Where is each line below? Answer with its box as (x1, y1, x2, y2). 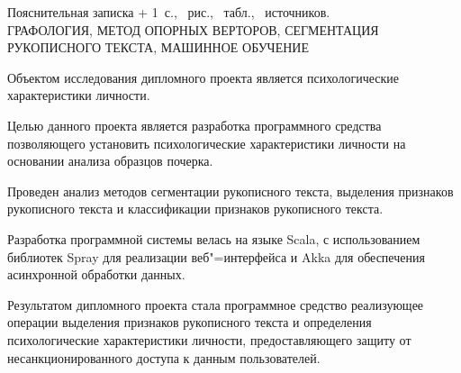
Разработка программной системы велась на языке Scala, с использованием (7, 229, 420, 248)
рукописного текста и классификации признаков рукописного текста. (7, 199, 384, 218)
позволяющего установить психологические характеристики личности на (7, 133, 406, 152)
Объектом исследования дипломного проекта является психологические (7, 68, 399, 86)
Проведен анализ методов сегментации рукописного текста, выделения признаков (7, 181, 454, 200)
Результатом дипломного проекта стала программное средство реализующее (7, 295, 424, 314)
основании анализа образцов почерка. (7, 151, 213, 170)
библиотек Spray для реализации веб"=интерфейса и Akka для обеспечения (7, 247, 425, 266)
